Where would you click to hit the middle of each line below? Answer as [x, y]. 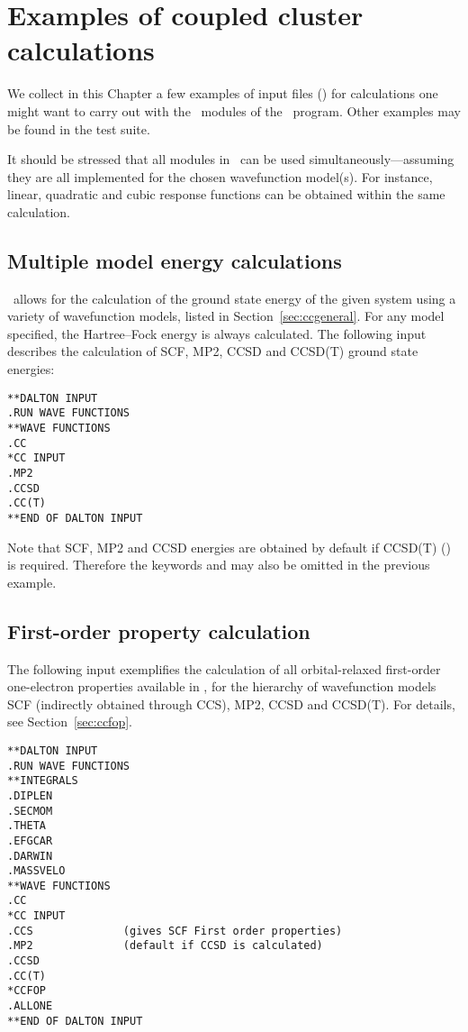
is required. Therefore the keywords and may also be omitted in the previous [219, 565]
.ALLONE [30, 1006]
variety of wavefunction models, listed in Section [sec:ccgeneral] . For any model [226, 316]
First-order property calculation [159, 630]
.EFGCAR [30, 840]
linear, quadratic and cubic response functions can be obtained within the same [226, 194]
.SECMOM [30, 811]
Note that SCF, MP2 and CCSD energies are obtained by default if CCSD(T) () [229, 547]
